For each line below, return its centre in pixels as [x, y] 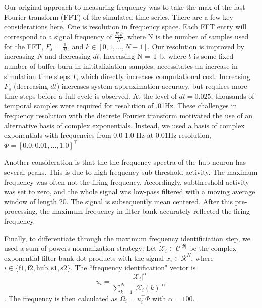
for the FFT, [24, 46]
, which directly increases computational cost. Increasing [163, 76]
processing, [21, 211]
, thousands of [233, 95]
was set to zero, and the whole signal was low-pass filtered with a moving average [130, 191]
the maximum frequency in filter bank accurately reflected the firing [145, 211]
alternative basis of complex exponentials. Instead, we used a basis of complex [124, 125]
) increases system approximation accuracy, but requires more [152, 86]
